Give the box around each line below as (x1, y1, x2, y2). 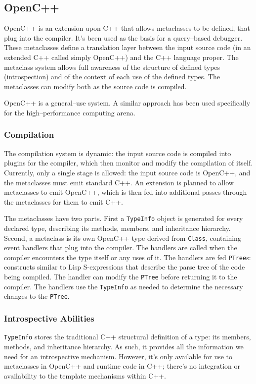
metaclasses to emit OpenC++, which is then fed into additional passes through (4, 187, 247, 197)
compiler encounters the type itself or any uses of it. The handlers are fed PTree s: (4, 252, 251, 262)
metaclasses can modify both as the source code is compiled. (4, 81, 187, 91)
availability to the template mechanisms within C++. (4, 370, 166, 381)
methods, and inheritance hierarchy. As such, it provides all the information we (4, 341, 244, 351)
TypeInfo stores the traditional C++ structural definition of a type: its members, (4, 331, 251, 342)
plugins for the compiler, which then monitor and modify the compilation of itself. (4, 158, 253, 168)
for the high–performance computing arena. (4, 107, 135, 117)
